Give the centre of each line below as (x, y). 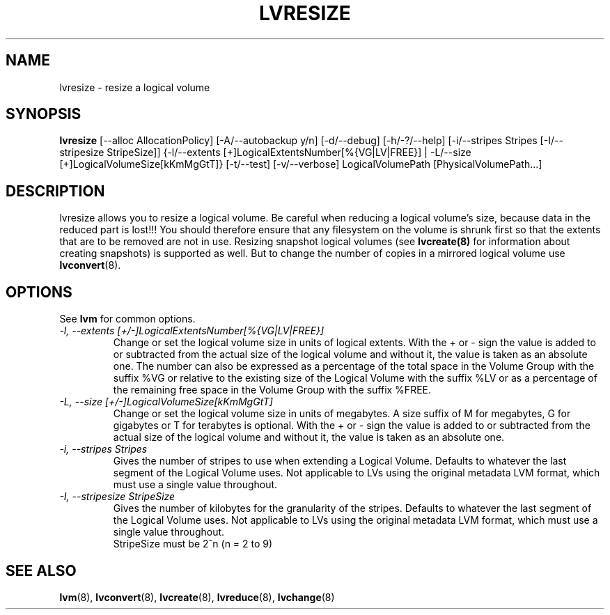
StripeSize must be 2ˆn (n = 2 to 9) (193, 544)
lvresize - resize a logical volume (135, 87)
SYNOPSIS (44, 114)
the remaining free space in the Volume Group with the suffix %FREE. (272, 390)
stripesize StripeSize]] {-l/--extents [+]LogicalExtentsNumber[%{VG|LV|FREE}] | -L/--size (265, 153)
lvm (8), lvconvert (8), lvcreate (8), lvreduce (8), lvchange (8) (197, 597)
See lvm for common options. (127, 319)
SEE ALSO (41, 570)
